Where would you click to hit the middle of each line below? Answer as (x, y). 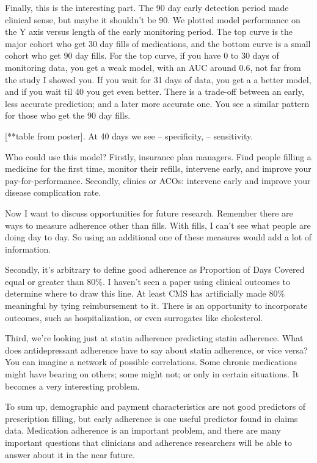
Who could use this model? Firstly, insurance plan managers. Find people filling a (158, 156)
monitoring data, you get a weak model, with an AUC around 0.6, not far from (153, 67)
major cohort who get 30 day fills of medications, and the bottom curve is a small (158, 43)
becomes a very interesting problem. (72, 386)
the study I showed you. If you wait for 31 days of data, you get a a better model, (158, 79)
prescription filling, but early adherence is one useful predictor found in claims (151, 418)
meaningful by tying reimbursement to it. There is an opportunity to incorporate (156, 306)
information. (28, 249)
